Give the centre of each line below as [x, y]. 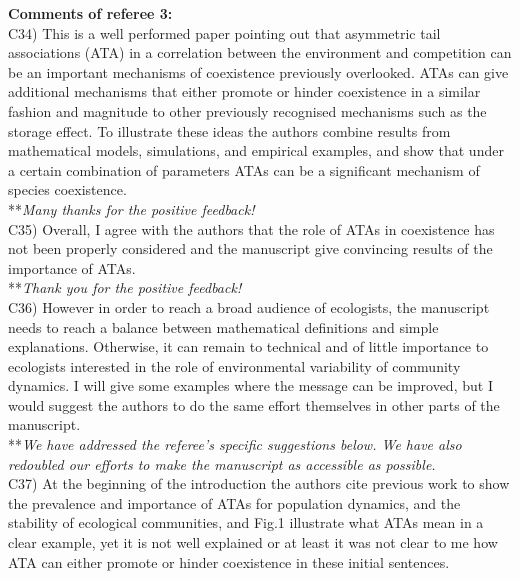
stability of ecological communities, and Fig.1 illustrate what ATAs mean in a [246, 522]
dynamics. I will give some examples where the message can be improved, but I [250, 385]
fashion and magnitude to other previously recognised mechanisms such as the [247, 110]
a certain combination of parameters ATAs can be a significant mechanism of [244, 169]
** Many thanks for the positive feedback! [131, 208]
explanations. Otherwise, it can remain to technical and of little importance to [248, 346]
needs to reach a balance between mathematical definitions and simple [223, 326]
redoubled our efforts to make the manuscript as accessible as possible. [222, 463]
